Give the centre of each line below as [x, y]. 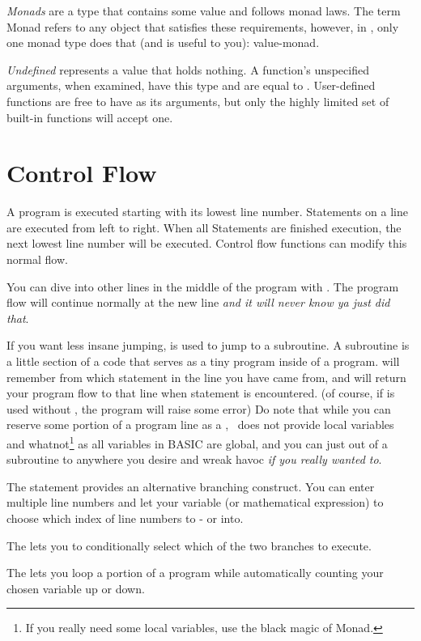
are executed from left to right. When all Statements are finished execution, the [204, 227]
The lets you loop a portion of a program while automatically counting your [195, 573]
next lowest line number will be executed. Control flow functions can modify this [207, 243]
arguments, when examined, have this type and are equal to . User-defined [191, 85]
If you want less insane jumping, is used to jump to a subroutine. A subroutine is [208, 345]
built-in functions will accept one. [90, 117]
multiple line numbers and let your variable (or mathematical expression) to [195, 502]
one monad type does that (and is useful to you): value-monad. [163, 42]
